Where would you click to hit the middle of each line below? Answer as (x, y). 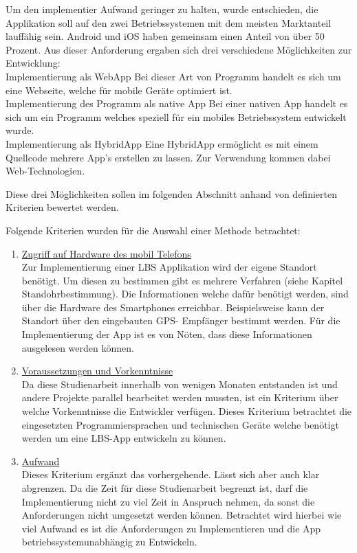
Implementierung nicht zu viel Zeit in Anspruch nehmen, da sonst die (168, 501)
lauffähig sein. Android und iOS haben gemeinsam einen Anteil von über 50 (165, 36)
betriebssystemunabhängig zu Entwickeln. (109, 542)
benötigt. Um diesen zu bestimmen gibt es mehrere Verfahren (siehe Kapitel (182, 280)
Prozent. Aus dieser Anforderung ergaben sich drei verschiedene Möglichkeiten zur (179, 49)
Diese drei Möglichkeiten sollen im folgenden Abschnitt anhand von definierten (171, 193)
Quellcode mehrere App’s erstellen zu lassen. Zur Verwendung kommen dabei (168, 157)
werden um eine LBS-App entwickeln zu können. (124, 438)
